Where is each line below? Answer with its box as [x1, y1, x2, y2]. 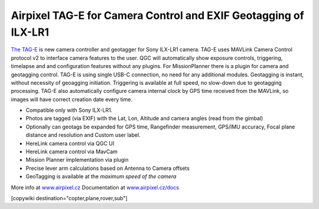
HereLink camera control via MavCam [25, 148, 118, 155]
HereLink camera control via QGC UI [25, 140, 115, 147]
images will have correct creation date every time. [11, 95, 133, 103]
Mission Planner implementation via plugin [25, 156, 129, 163]
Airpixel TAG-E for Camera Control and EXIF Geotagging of [11, 9, 304, 22]
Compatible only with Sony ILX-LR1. [25, 107, 113, 114]
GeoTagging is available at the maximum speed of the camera [25, 173, 177, 180]
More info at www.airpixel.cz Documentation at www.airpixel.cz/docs [11, 184, 180, 191]
